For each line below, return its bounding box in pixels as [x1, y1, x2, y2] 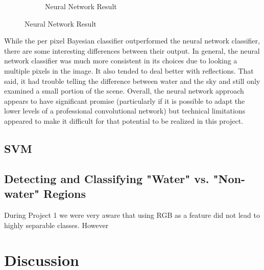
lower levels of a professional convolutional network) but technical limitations [4, 105, 246, 116]
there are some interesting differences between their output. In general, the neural [4, 45, 260, 56]
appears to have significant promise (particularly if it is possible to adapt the [4, 95, 245, 106]
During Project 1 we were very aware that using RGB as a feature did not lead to [4, 209, 260, 220]
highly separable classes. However [4, 219, 109, 230]
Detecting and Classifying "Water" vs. [4, 170, 209, 186]
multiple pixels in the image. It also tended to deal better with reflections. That [4, 65, 254, 76]
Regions [43, 186, 86, 201]
